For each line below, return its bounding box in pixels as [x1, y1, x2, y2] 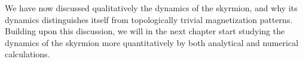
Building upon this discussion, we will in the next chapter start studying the [5, 25, 285, 37]
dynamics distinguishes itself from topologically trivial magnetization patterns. [5, 13, 293, 25]
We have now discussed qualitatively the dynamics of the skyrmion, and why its [5, 2, 298, 14]
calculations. [5, 48, 50, 60]
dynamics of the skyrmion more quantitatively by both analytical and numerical [5, 36, 299, 48]
